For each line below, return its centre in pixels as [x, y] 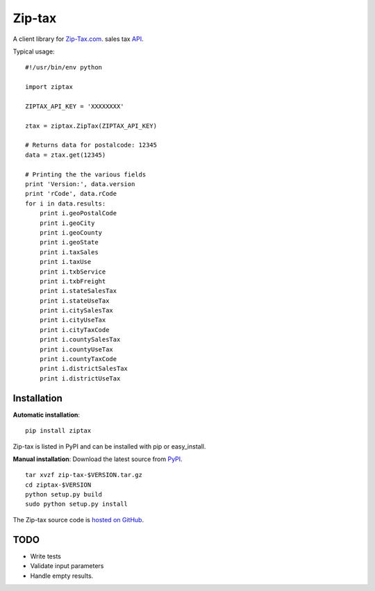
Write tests [46, 556]
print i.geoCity [67, 223]
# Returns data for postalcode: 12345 [91, 145]
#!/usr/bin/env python [64, 67]
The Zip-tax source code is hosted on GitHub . [78, 519]
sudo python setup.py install [77, 504]
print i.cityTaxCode [74, 330]
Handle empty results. [62, 576]
